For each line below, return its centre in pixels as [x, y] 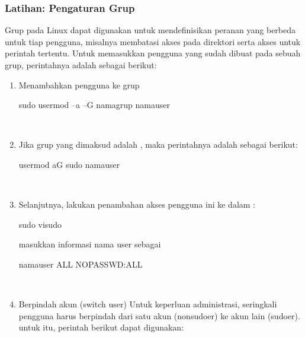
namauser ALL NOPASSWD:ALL [81, 264]
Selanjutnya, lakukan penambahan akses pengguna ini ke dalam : [137, 204]
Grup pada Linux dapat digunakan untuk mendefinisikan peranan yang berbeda [150, 30]
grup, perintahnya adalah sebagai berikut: [81, 65]
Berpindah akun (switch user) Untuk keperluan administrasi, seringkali [148, 304]
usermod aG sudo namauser [69, 164]
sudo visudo [40, 224]
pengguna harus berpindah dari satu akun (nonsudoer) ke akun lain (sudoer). [159, 315]
